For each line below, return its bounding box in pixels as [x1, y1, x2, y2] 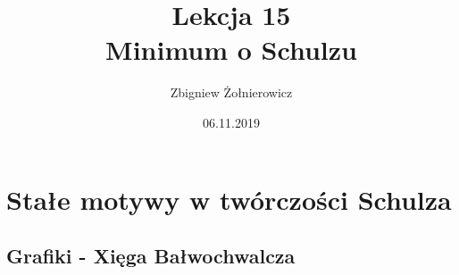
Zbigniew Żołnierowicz [170, 83, 293, 102]
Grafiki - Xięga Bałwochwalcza [6, 242, 296, 270]
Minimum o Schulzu [105, 31, 357, 68]
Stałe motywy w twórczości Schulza [6, 180, 452, 217]
